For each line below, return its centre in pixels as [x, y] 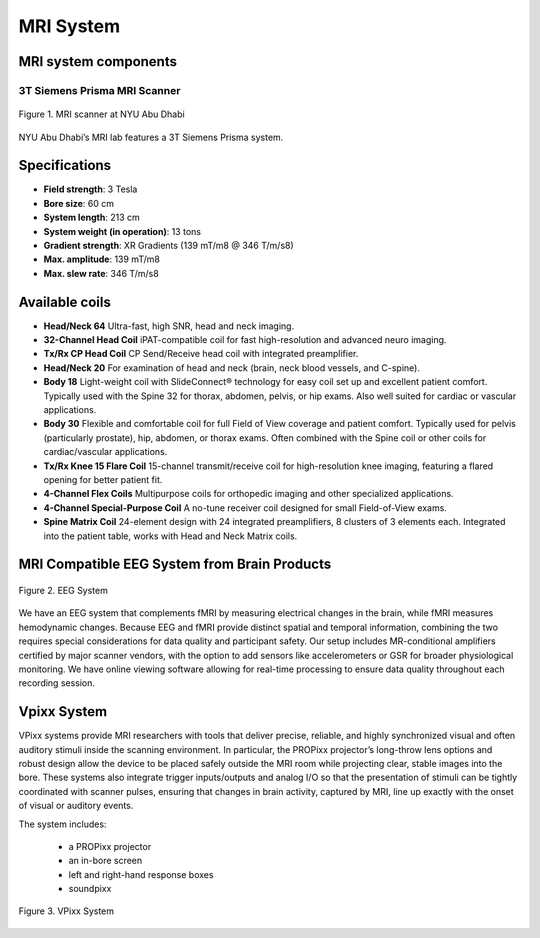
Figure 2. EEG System [63, 590]
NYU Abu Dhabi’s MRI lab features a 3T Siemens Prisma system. [151, 137]
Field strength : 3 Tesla [90, 189]
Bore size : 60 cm [79, 203]
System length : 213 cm [91, 217]
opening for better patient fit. [103, 479]
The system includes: [62, 824]
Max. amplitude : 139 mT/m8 [101, 259]
